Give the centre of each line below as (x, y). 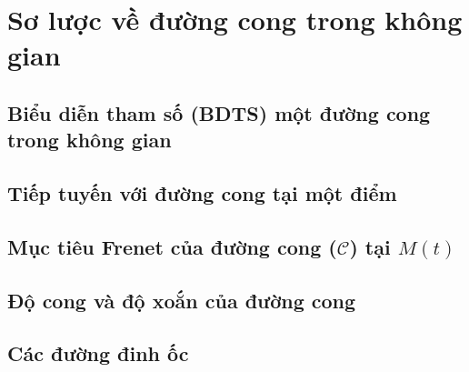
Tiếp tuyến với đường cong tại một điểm (202, 193)
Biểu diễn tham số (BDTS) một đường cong (219, 112)
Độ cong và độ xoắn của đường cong (182, 300)
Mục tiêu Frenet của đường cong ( (172, 246)
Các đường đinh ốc (98, 353)
